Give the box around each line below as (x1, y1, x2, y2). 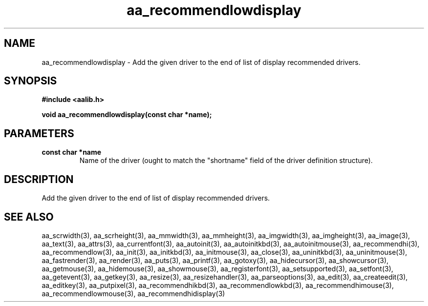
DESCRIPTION (4, 173, 74, 185)
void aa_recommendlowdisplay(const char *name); (42, 110, 212, 119)
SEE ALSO (4, 210, 54, 223)
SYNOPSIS (4, 75, 57, 87)
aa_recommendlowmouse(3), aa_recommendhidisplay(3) (42, 289, 225, 298)
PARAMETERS (4, 127, 74, 140)
